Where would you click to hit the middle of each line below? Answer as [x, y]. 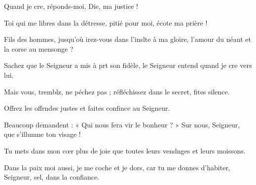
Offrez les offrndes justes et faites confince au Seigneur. [87, 108]
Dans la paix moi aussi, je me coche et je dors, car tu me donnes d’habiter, [117, 167]
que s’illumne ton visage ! [42, 134]
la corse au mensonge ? [39, 48]
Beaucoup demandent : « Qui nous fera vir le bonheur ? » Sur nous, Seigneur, [122, 124]
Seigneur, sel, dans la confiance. [52, 177]
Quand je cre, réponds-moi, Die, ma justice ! [71, 6]
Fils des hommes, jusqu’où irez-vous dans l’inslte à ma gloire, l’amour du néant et [128, 39]
